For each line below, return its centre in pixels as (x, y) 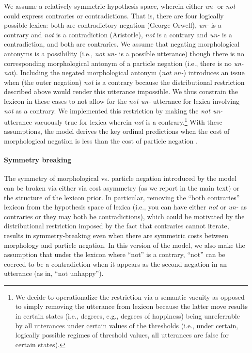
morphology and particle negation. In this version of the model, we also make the (125, 245)
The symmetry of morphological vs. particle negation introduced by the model (120, 178)
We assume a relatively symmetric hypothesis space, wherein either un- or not (120, 6)
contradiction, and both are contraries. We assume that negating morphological (122, 44)
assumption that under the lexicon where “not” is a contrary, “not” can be (115, 254)
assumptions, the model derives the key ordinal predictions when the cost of (117, 131)
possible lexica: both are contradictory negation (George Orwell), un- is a (113, 25)
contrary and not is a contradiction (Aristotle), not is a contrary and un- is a (118, 34)
